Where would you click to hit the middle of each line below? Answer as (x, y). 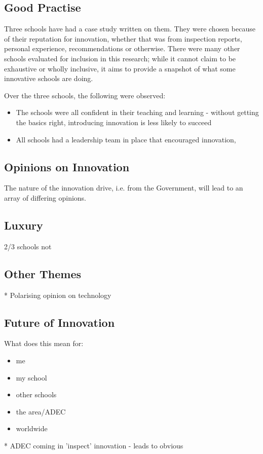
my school (31, 377)
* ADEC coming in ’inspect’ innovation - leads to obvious (94, 445)
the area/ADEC (41, 411)
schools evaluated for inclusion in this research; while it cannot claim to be (120, 58)
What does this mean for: (44, 343)
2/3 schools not (28, 246)
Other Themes (43, 273)
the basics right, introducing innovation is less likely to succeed (114, 122)
